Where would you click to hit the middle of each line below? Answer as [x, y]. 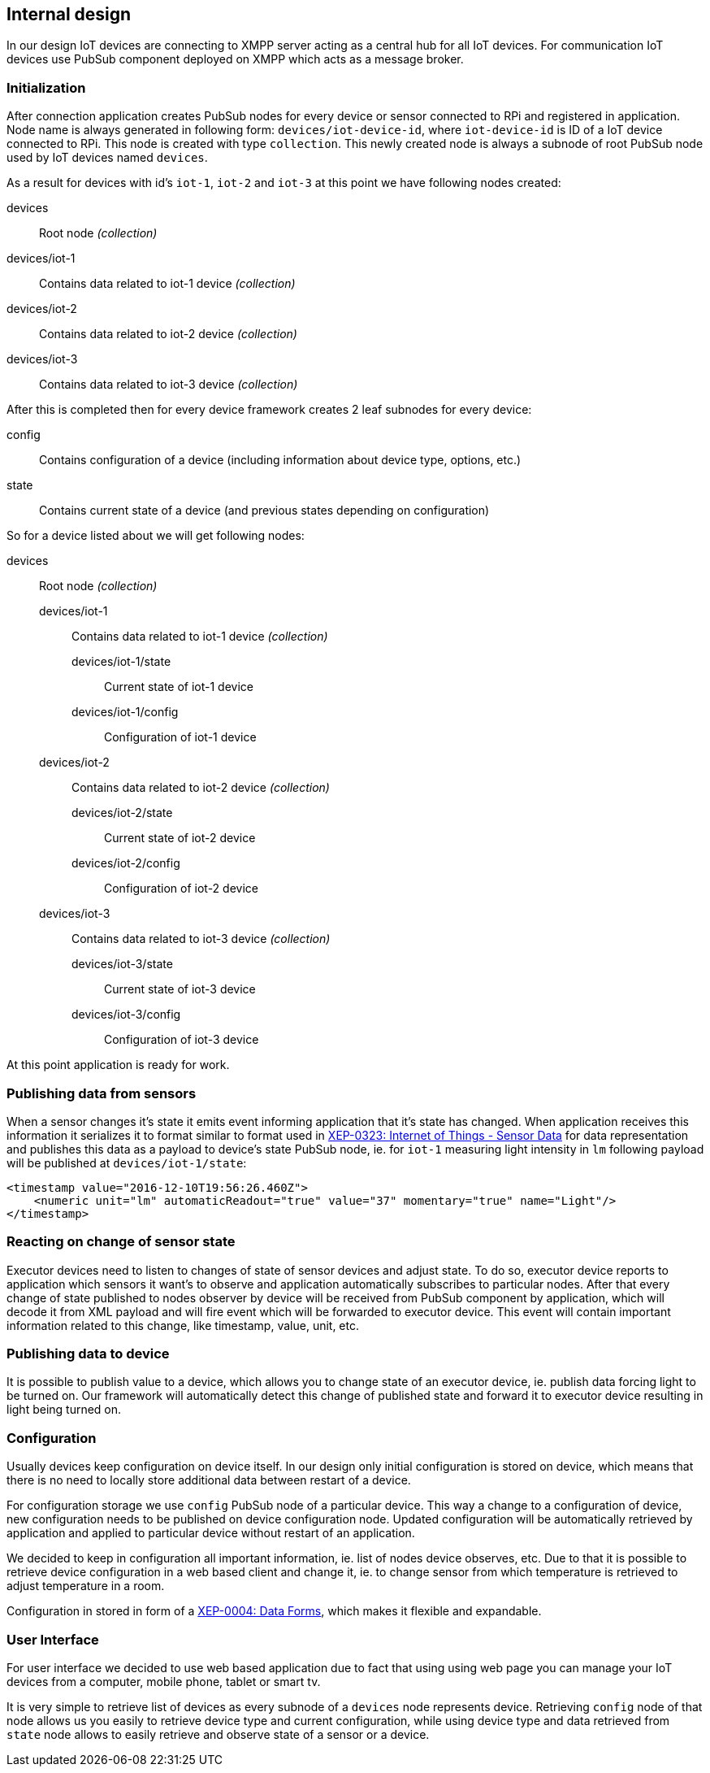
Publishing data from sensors [102, 1093]
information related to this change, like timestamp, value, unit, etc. [183, 1325]
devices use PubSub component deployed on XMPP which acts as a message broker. [235, 59]
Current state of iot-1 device [179, 687]
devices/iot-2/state [122, 813]
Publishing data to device [88, 1354]
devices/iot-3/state [122, 964]
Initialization [46, 87]
